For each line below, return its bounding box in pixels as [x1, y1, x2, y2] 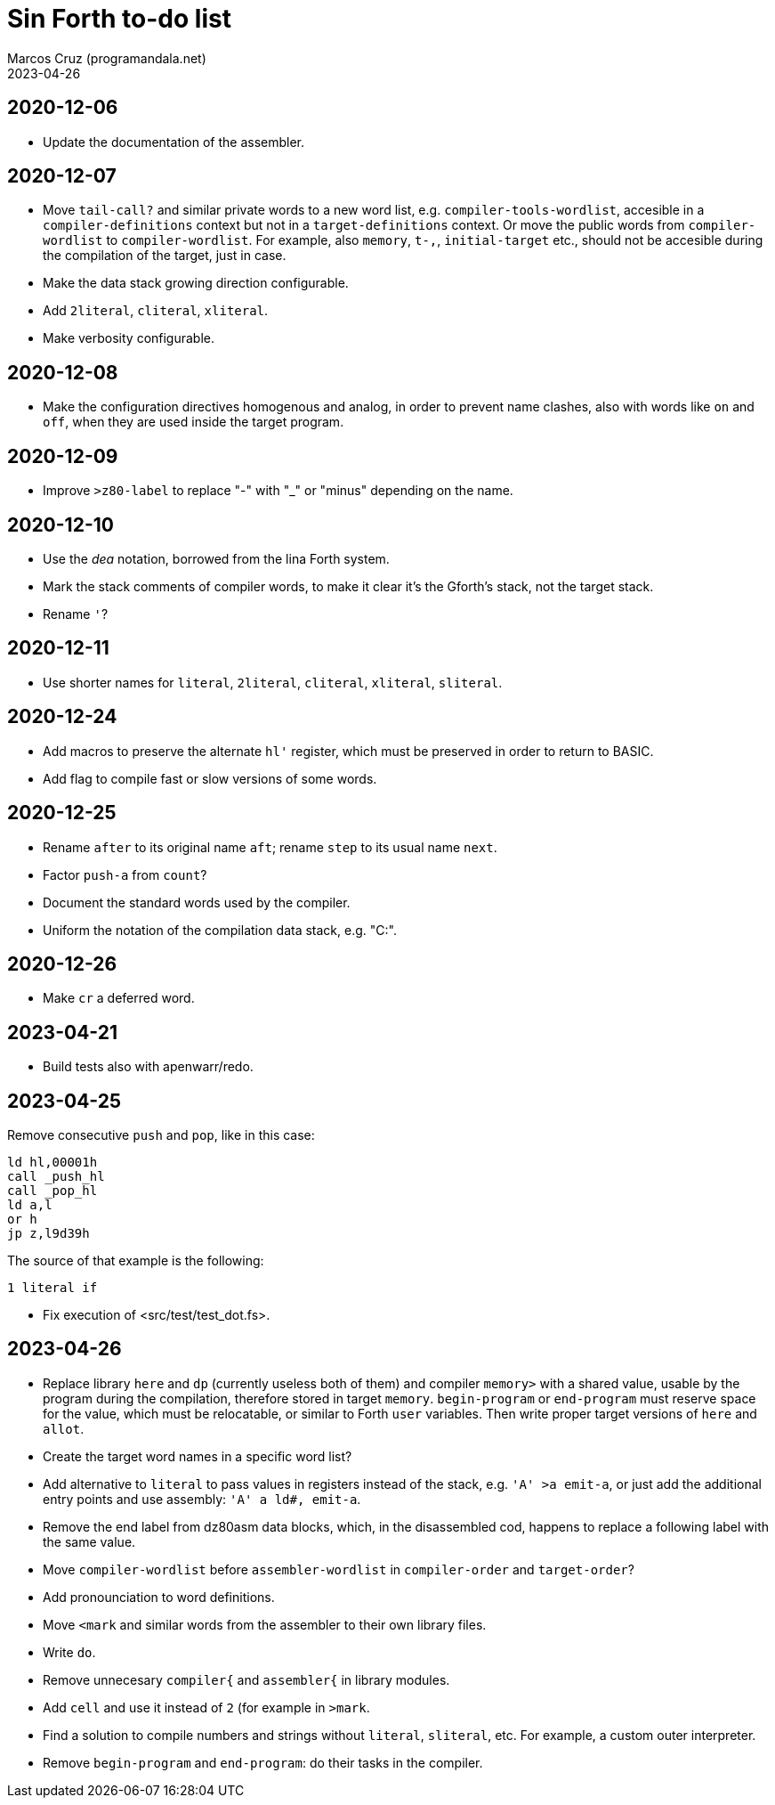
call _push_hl [7, 1169, 105, 1184]
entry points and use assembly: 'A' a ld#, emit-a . [43, 1491, 361, 1507]
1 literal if [7, 1281, 98, 1296]
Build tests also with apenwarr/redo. [43, 1059, 254, 1075]
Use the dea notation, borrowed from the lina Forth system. [43, 550, 390, 566]
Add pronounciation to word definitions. [43, 1589, 275, 1605]
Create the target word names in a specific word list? [43, 1448, 352, 1464]
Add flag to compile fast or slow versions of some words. [43, 770, 377, 786]
